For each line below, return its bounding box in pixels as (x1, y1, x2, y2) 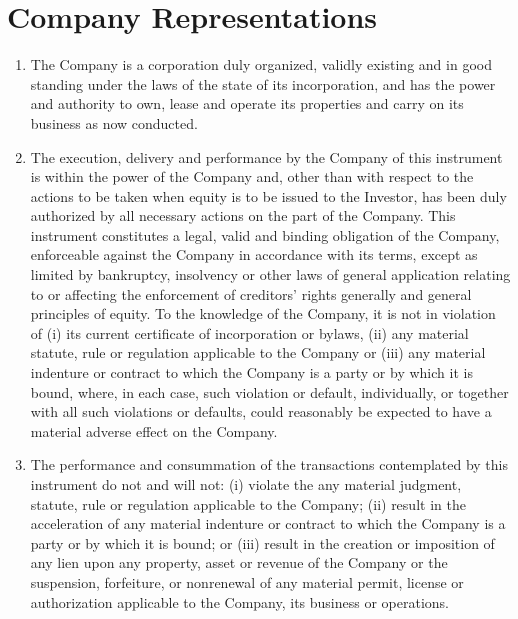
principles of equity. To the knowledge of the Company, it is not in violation (30, 303, 496, 324)
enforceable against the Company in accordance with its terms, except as (30, 244, 478, 265)
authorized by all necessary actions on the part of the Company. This (30, 205, 456, 226)
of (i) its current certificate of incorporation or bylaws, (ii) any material (30, 322, 469, 343)
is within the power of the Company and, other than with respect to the (30, 166, 474, 187)
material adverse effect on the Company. (30, 420, 278, 441)
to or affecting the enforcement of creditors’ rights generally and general (30, 283, 472, 304)
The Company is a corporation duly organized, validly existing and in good (30, 54, 492, 75)
